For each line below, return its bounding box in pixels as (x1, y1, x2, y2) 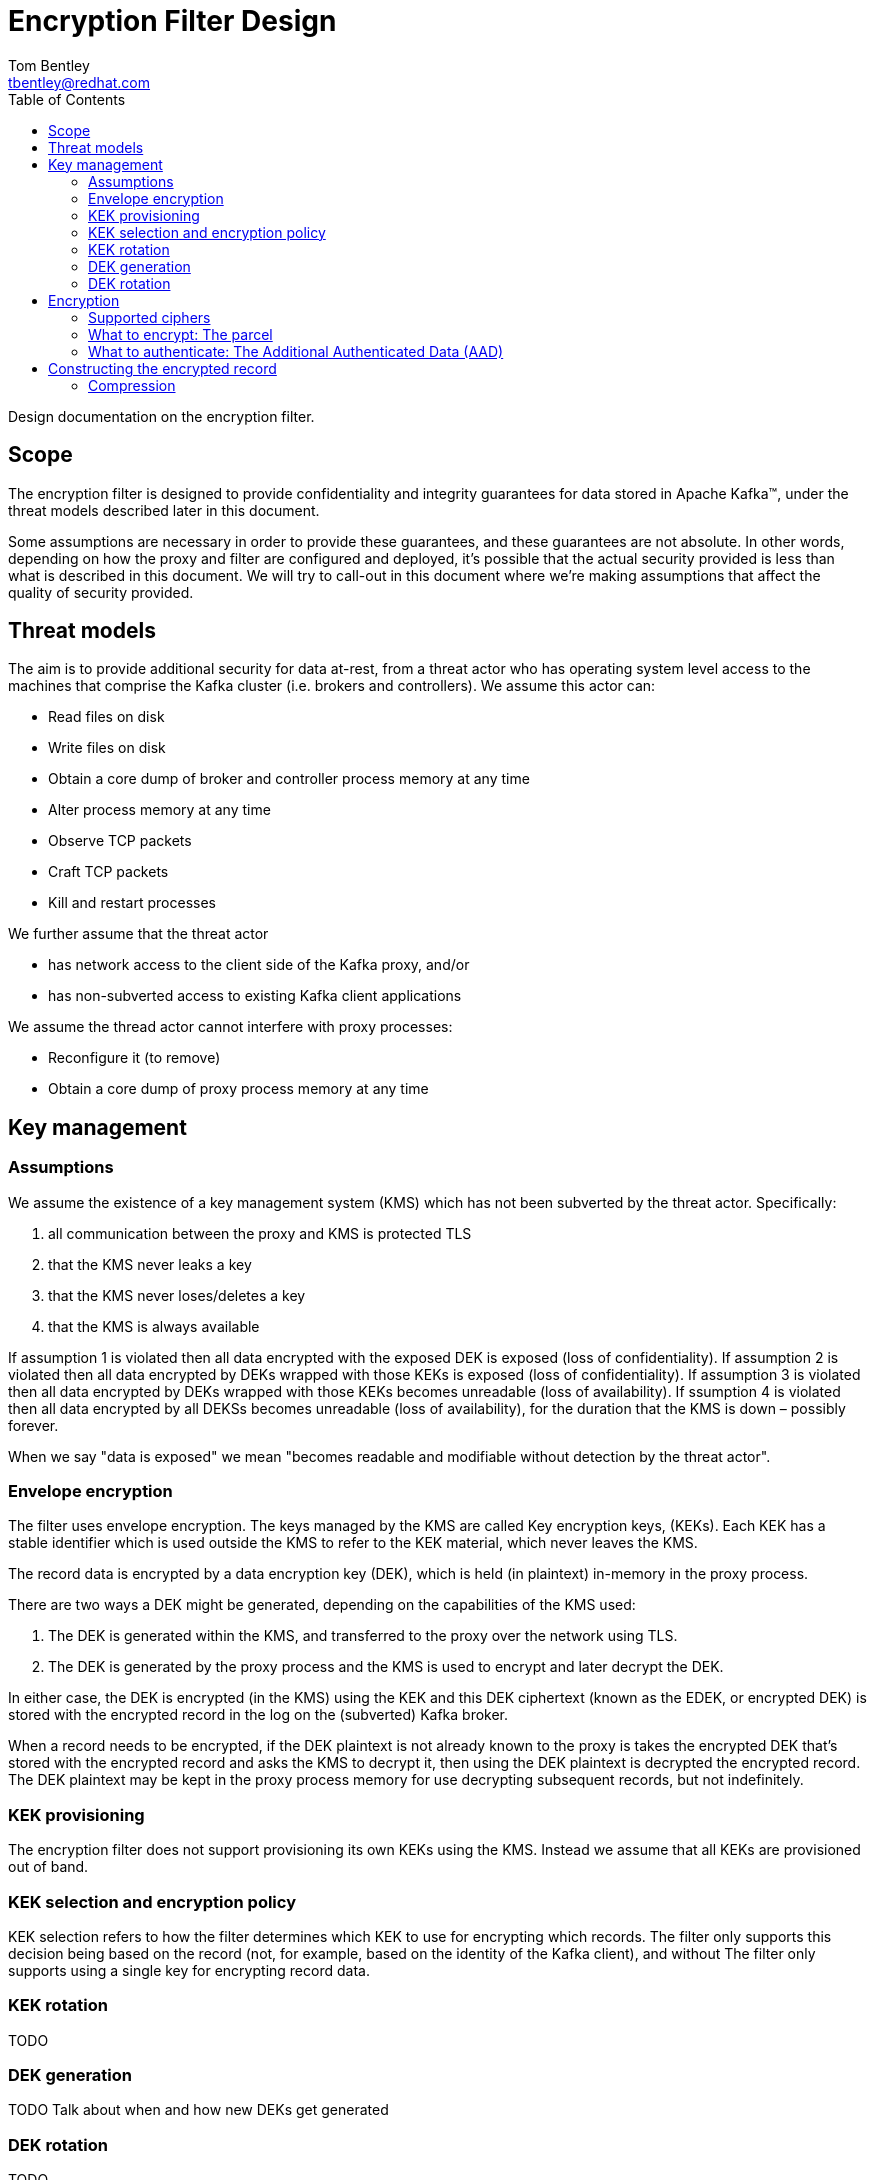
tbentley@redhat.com (8, 73, 151, 91)
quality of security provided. (8, 583, 194, 601)
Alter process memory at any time (48, 801, 271, 819)
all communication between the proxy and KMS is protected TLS (48, 1224, 472, 1242)
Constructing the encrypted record (48, 359, 277, 377)
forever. (8, 1416, 59, 1434)
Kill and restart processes (48, 894, 216, 912)
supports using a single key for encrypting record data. (8, 1961, 370, 1979)
